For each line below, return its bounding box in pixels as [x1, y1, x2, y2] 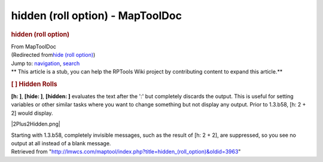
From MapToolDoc [11, 42, 57, 50]
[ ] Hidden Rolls [11, 80, 57, 88]
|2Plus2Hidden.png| [11, 120, 61, 128]
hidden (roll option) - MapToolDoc [11, 9, 182, 22]
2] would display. [11, 109, 53, 117]
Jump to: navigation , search [11, 60, 80, 67]
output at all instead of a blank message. [11, 139, 111, 146]
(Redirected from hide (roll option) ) [11, 51, 96, 59]
